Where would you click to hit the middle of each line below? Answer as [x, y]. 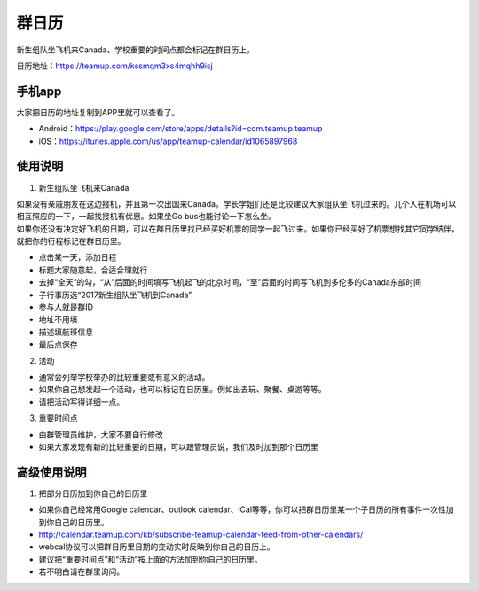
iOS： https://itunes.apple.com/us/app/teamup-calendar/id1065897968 [168, 141]
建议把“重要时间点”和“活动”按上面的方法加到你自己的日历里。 [150, 559]
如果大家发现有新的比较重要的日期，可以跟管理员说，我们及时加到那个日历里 [178, 446]
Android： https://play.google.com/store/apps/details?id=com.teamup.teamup [181, 129]
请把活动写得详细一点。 [81, 402]
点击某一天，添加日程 [78, 257]
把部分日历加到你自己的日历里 [93, 493]
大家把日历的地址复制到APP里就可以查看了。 [98, 112]
